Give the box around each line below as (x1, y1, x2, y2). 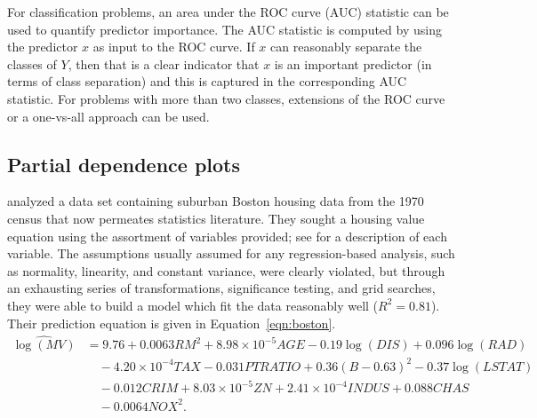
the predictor (7, 37, 78, 56)
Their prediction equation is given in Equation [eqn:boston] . (7, 313, 336, 332)
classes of (7, 54, 57, 73)
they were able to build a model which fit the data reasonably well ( (7, 296, 379, 314)
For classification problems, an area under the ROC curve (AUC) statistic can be (7, 3, 449, 20)
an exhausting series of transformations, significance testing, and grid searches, (7, 279, 436, 297)
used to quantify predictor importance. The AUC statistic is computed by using (7, 20, 442, 38)
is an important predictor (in (274, 54, 432, 73)
